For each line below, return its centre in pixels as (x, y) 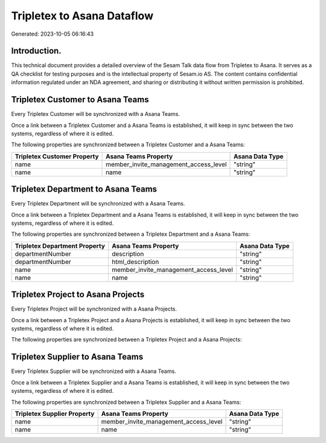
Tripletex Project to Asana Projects (78, 295)
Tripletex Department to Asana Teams (84, 189)
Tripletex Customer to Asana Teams (80, 100)
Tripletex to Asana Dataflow (82, 16)
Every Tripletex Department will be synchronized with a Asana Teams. (98, 204)
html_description (136, 262)
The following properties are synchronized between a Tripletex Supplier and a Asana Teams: (126, 402)
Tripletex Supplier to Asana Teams (77, 357)
